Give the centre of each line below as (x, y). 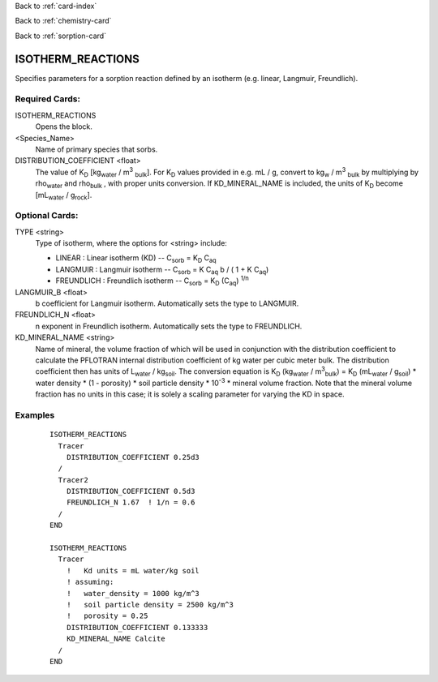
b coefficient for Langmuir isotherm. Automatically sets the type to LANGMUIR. (167, 303)
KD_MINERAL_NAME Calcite (116, 639)
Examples (35, 415)
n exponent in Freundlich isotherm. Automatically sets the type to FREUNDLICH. (169, 326)
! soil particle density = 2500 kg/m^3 (150, 605)
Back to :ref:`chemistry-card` (63, 21)
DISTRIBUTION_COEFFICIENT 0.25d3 (133, 457)
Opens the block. (64, 127)
